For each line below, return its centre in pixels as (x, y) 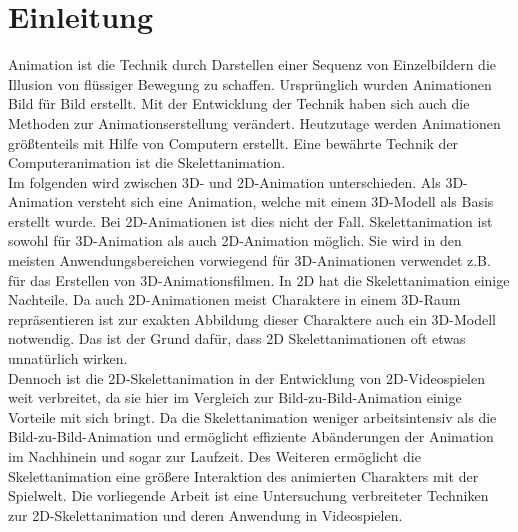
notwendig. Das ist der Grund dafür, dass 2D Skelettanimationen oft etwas (237, 338)
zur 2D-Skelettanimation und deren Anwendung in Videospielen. (205, 514)
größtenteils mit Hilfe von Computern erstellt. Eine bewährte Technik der (233, 142)
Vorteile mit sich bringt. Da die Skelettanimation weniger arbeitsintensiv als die (252, 416)
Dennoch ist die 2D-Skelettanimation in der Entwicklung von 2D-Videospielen (246, 377)
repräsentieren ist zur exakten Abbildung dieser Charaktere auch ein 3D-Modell (252, 318)
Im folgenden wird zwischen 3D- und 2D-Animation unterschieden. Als (224, 181)
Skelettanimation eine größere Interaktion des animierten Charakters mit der (243, 475)
